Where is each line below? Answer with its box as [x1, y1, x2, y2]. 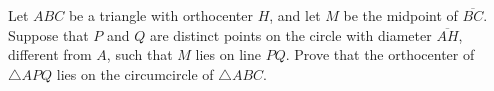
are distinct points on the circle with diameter [149, 24, 432, 45]
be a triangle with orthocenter [68, 5, 253, 25]
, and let [269, 5, 321, 25]
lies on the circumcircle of [56, 63, 214, 84]
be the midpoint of [343, 5, 458, 25]
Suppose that [8, 24, 89, 45]
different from [8, 44, 92, 65]
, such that [106, 44, 173, 65]
